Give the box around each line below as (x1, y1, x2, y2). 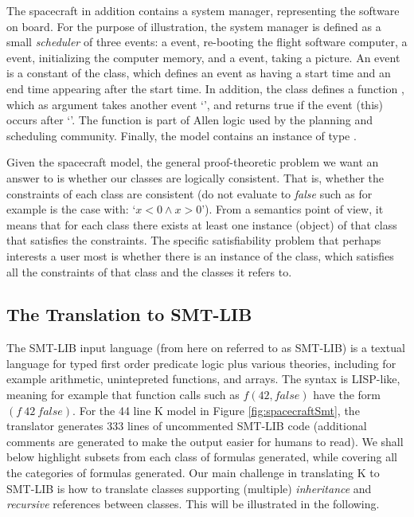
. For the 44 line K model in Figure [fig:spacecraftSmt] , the (72, 401, 360, 418)
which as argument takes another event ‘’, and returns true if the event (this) (6, 96, 383, 112)
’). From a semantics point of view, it (201, 201, 384, 217)
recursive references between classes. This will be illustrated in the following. (6, 495, 380, 512)
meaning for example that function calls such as (6, 386, 240, 403)
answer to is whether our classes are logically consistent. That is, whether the (6, 169, 385, 186)
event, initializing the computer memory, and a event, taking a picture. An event (6, 49, 400, 65)
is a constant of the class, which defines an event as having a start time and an (6, 65, 391, 81)
